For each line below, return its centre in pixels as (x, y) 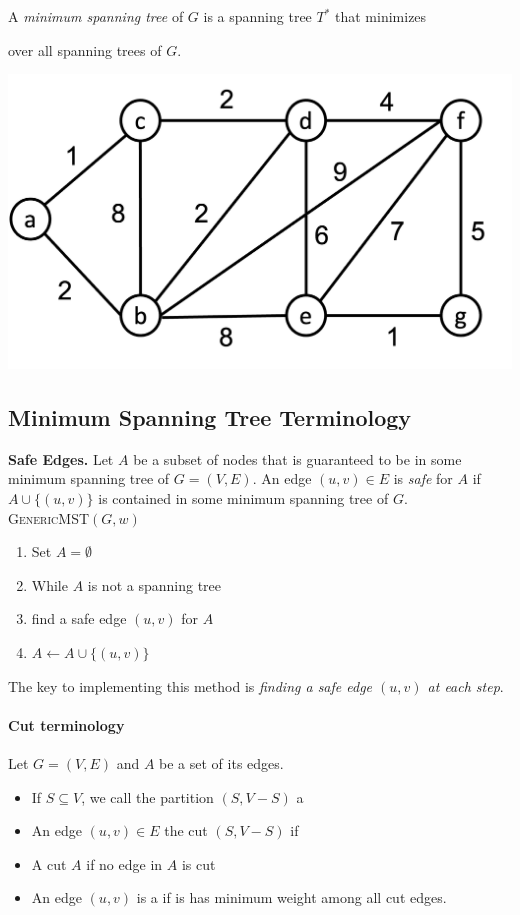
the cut (186, 830)
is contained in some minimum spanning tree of (243, 497)
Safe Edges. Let (61, 458)
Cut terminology (66, 724)
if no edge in (124, 863)
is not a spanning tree (154, 584)
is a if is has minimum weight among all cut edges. (291, 897)
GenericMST (49, 517)
